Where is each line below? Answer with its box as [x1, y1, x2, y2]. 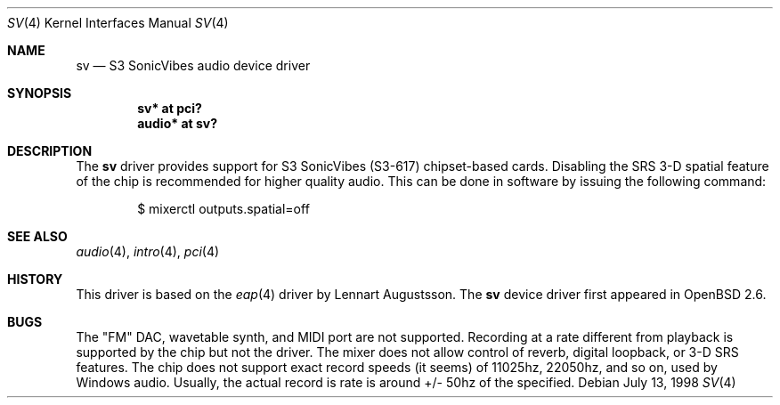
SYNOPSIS [7, 85, 72, 101]
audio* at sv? [137, 116, 218, 131]
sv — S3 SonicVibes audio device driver [76, 58, 311, 73]
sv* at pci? [137, 101, 202, 116]
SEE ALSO [7, 229, 68, 244]
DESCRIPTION [7, 143, 93, 158]
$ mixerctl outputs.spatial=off [137, 201, 310, 216]
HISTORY [7, 271, 63, 287]
